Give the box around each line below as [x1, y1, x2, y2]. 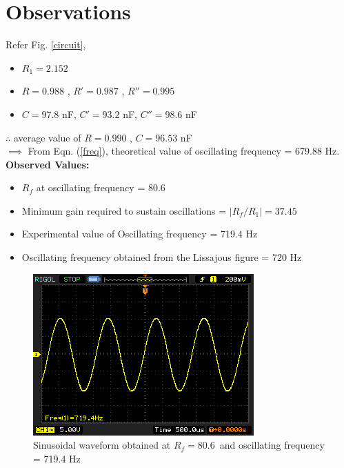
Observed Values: [6, 157, 90, 171]
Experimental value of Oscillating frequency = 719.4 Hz [21, 226, 258, 241]
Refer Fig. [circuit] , [6, 37, 86, 52]
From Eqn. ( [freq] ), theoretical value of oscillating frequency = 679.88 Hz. [28, 144, 340, 158]
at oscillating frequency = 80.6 [36, 180, 165, 195]
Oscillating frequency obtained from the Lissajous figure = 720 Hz [21, 250, 302, 264]
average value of [13, 130, 81, 144]
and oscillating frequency [219, 438, 325, 452]
